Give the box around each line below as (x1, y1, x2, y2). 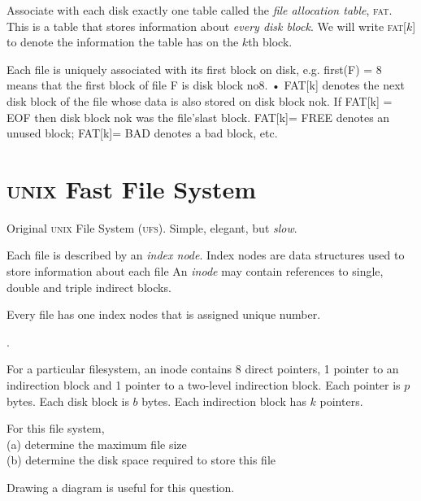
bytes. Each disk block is (7, 392, 129, 409)
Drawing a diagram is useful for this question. (7, 479, 235, 495)
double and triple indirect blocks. (7, 278, 171, 295)
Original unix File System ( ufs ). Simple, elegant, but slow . (7, 219, 297, 236)
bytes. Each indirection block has (141, 392, 306, 409)
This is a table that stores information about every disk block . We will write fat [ (7, 17, 407, 34)
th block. (248, 33, 293, 50)
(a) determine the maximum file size (7, 435, 187, 452)
